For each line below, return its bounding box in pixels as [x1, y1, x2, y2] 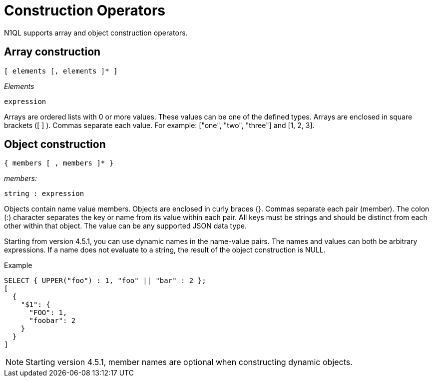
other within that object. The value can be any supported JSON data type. [4, 221, 247, 230]
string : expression [4, 189, 84, 198]
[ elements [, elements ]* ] [4, 66, 118, 75]
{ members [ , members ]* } [4, 159, 114, 167]
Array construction [4, 45, 101, 58]
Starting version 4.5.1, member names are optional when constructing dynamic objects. [25, 357, 353, 367]
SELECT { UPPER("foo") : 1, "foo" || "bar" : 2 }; [4, 276, 206, 285]
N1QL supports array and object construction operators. [4, 28, 188, 37]
